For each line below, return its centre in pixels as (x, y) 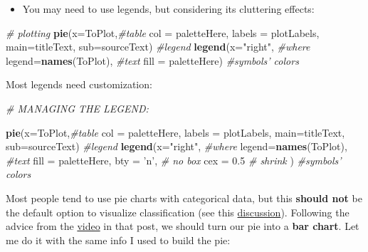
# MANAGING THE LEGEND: (77, 108)
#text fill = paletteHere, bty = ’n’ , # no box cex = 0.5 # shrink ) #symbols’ (174, 160)
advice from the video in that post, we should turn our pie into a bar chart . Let (183, 226)
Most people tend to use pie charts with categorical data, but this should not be (184, 198)
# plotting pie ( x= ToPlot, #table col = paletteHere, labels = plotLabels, (163, 32)
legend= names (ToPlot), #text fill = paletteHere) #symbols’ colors (152, 60)
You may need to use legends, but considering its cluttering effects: (168, 9)
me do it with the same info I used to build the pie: (118, 240)
